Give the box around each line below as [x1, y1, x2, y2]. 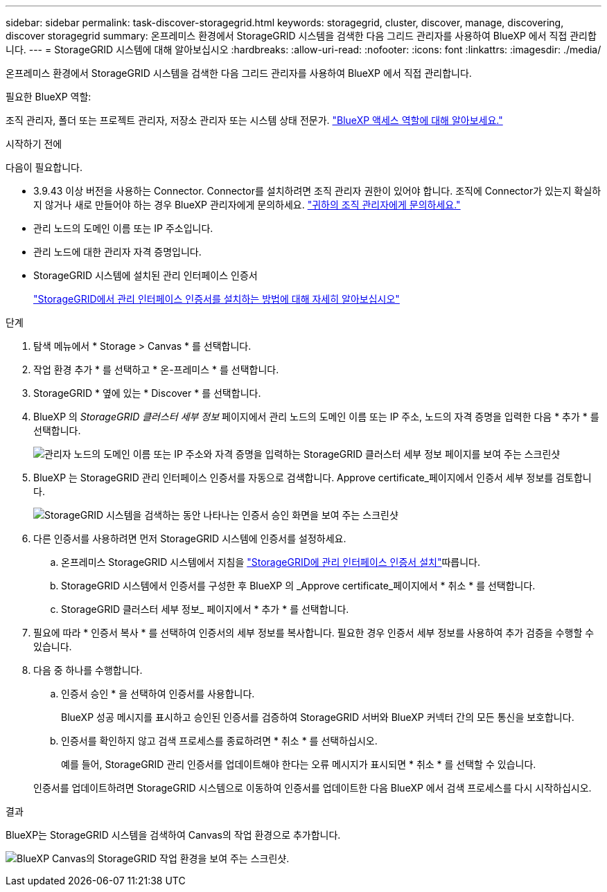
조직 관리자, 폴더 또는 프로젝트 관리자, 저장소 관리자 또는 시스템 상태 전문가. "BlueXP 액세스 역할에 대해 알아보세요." [6, 114, 503, 126]
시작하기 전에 [6, 138, 62, 150]
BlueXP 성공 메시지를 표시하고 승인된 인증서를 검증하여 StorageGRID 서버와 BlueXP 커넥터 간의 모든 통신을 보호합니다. [61, 711, 574, 723]
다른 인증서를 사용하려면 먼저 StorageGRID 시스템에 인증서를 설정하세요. [33, 533, 346, 544]
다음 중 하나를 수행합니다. [33, 664, 143, 676]
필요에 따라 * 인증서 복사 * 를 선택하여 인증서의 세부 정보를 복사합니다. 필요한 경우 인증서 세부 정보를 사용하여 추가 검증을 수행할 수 [33, 627, 595, 639]
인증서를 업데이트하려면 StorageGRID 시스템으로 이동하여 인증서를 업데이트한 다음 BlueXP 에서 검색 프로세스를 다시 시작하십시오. [33, 782, 592, 794]
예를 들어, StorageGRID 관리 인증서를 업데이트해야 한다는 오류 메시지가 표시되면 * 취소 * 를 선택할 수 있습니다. [61, 758, 536, 770]
